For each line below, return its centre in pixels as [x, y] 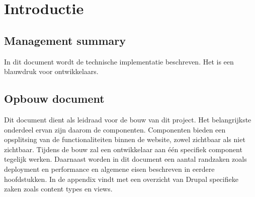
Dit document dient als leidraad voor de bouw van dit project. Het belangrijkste [128, 119]
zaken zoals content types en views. [58, 189]
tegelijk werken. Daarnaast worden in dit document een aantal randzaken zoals [125, 159]
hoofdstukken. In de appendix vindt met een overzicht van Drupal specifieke [121, 179]
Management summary [65, 40]
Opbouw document [54, 98]
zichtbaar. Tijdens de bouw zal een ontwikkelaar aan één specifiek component [123, 149]
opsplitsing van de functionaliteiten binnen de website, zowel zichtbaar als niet [125, 139]
